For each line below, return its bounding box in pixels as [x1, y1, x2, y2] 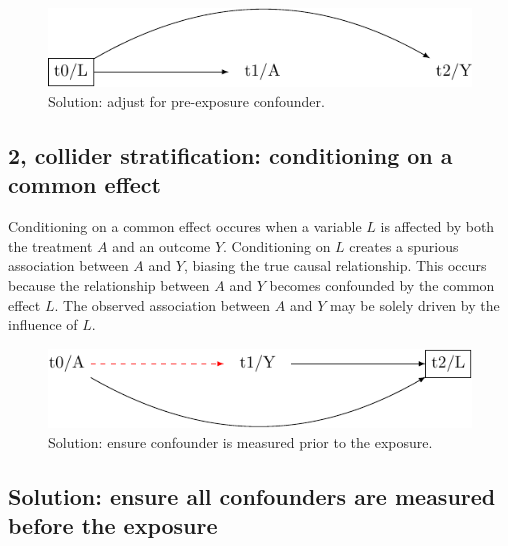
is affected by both [380, 216, 495, 237]
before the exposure [8, 509, 218, 540]
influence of [8, 314, 78, 335]
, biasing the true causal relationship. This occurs [183, 255, 487, 276]
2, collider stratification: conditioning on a [8, 140, 453, 171]
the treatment [8, 235, 93, 256]
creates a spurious [349, 235, 459, 256]
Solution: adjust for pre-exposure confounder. [48, 91, 325, 112]
